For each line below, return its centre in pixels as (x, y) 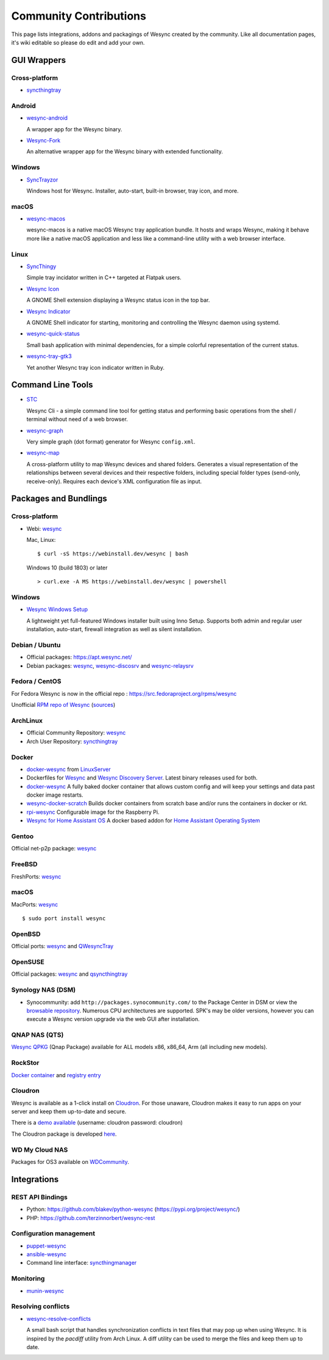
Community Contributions (79, 16)
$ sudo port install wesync (64, 919)
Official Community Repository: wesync (76, 733)
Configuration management (53, 1234)
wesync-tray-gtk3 (49, 356)
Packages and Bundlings (59, 499)
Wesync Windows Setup (57, 609)
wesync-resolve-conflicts (59, 1318)
